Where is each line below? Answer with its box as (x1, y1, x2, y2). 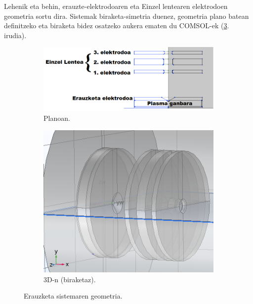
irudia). (4, 30, 27, 40)
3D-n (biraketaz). (43, 274, 96, 284)
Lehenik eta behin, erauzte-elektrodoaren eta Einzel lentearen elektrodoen (4, 1, 228, 11)
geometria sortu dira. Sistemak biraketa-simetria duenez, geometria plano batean (4, 10, 249, 21)
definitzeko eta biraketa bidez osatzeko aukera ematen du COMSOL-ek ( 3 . (4, 20, 229, 31)
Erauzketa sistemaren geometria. (24, 291, 123, 301)
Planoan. (43, 112, 70, 123)
